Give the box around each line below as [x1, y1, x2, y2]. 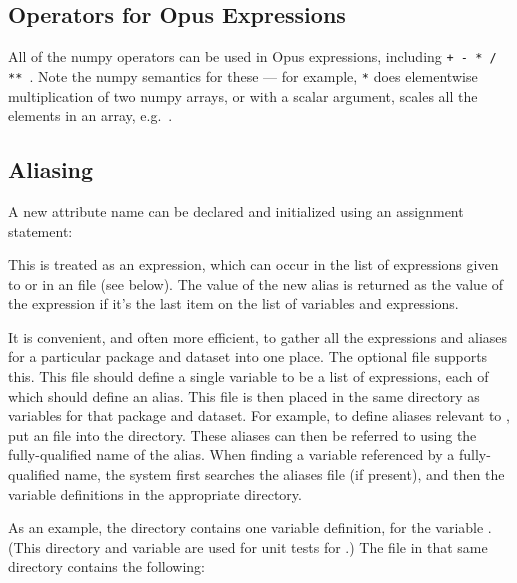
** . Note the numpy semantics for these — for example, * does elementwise [8, 65, 478, 86]
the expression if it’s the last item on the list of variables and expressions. [8, 293, 459, 314]
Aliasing [8, 154, 94, 185]
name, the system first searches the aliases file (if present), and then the [64, 464, 505, 485]
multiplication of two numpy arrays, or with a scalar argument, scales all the [8, 85, 478, 106]
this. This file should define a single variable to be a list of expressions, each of [8, 366, 489, 387]
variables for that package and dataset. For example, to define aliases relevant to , [8, 405, 510, 426]
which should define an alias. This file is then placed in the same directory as [8, 385, 480, 406]
